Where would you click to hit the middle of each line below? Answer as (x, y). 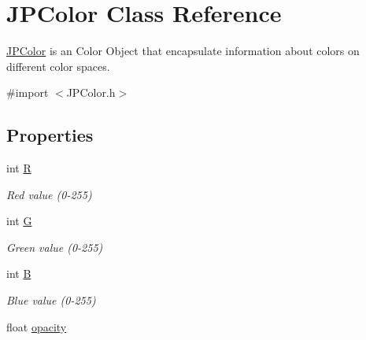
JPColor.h (91, 92)
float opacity (37, 326)
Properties (50, 135)
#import (28, 92)
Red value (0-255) (49, 194)
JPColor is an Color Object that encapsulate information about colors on (183, 51)
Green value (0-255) (55, 247)
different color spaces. (58, 66)
